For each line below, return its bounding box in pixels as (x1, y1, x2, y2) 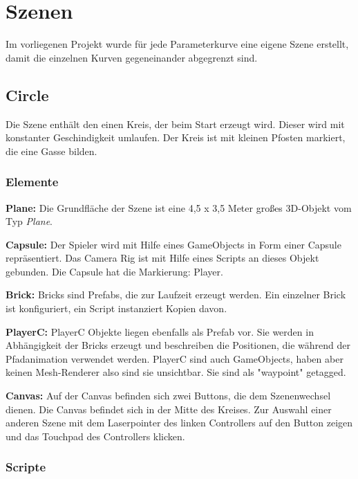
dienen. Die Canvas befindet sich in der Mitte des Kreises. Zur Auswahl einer (6, 401, 332, 416)
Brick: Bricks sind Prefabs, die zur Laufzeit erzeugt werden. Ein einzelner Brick (6, 287, 346, 302)
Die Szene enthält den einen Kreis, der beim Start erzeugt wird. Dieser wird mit (6, 116, 345, 131)
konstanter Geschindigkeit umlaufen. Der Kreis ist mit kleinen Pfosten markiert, (6, 130, 346, 145)
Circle (6, 84, 49, 105)
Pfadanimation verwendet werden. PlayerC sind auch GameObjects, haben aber (6, 351, 343, 365)
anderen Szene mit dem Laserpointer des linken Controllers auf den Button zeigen (6, 415, 353, 430)
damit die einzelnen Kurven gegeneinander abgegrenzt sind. (6, 50, 258, 64)
